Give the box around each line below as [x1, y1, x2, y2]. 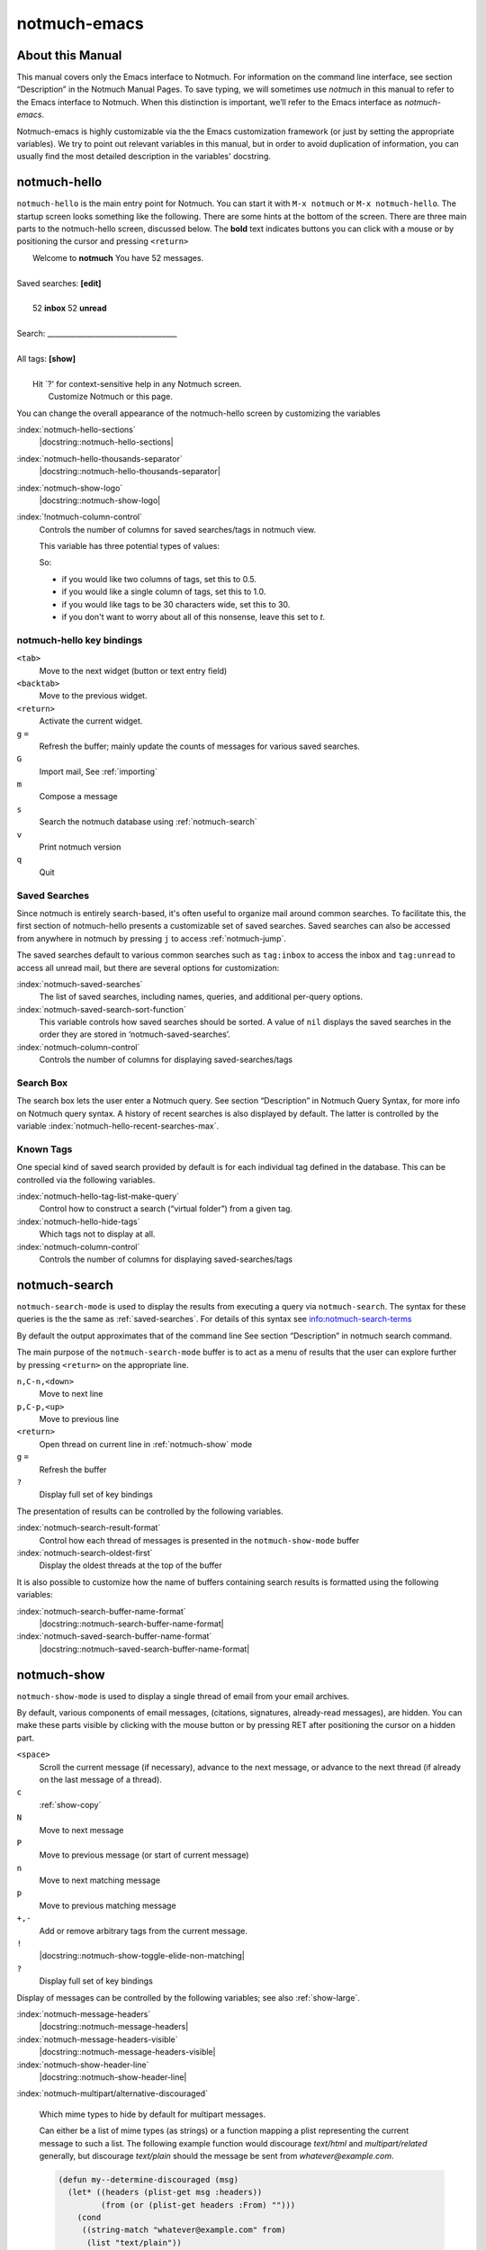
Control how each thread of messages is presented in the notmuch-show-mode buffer [39, 1534, 360, 1545]
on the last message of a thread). [39, 1774, 162, 1785]
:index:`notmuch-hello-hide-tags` [16, 1216, 140, 1227]
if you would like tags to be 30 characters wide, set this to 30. [61, 598, 291, 609]
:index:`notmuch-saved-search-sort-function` [16, 1003, 186, 1014]
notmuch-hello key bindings [16, 634, 143, 646]
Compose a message [39, 791, 118, 802]
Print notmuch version [39, 841, 121, 852]
